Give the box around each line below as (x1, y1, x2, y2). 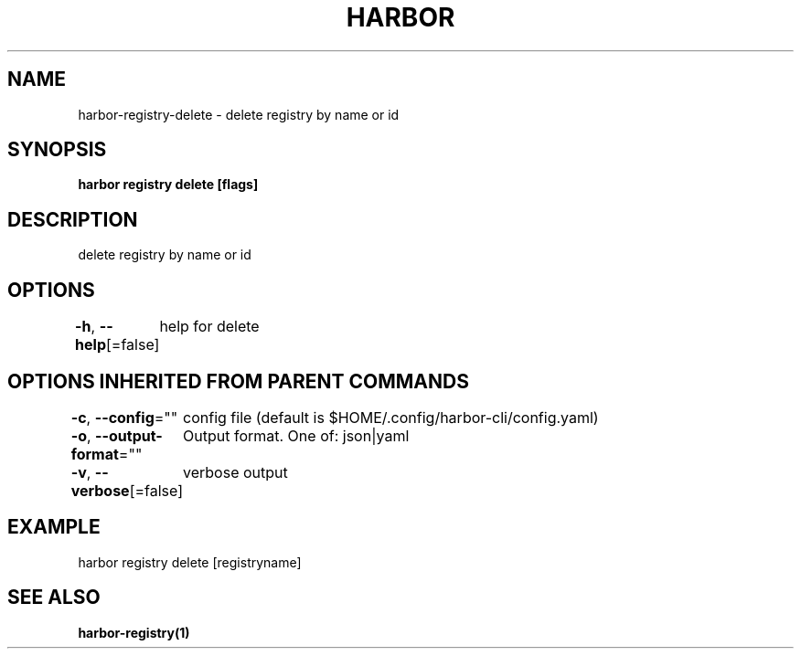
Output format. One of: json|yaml (183, 426, 410, 445)
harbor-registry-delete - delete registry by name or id (78, 106, 400, 122)
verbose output (183, 462, 288, 481)
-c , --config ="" (70, 407, 178, 427)
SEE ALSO (7, 586, 101, 609)
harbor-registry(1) (78, 624, 190, 640)
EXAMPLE (7, 515, 101, 539)
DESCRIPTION (7, 207, 138, 231)
